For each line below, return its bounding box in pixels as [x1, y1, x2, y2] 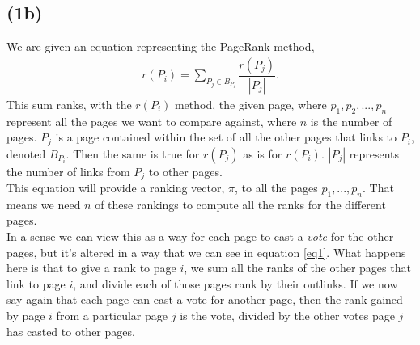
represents [349, 145, 400, 162]
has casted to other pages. [6, 322, 135, 339]
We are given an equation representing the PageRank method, [6, 38, 315, 55]
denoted [6, 145, 46, 162]
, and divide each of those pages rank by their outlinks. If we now [73, 275, 398, 292]
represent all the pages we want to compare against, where [6, 112, 297, 129]
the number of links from [6, 162, 130, 179]
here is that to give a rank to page [6, 259, 176, 276]
